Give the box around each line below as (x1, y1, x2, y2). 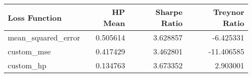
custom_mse (8, 46, 51, 57)
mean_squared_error (8, 32, 80, 43)
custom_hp (8, 60, 47, 71)
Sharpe (155, 6, 183, 17)
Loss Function (8, 12, 62, 23)
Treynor (213, 6, 244, 17)
